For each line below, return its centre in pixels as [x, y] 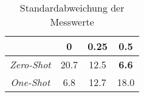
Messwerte [72, 22]
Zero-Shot [30, 64]
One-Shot [30, 82]
